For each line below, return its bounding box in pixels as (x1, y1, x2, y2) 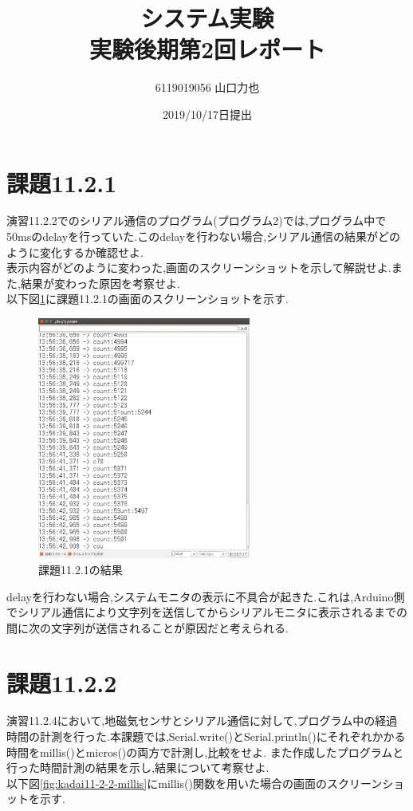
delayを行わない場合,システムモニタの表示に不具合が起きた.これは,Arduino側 (6, 588, 405, 604)
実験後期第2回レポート (88, 33, 326, 65)
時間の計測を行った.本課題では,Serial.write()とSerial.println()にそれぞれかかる (6, 728, 406, 745)
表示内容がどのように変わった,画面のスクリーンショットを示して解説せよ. (6, 259, 391, 276)
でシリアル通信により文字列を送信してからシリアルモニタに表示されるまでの (6, 604, 408, 620)
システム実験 (140, 2, 274, 34)
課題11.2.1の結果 (38, 561, 123, 577)
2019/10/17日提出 (163, 105, 252, 122)
